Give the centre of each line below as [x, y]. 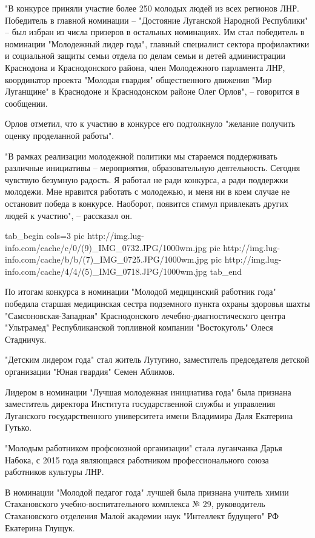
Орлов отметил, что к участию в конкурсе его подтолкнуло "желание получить [150, 123]
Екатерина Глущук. [40, 527]
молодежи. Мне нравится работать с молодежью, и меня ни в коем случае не [148, 191]
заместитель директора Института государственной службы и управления [140, 404]
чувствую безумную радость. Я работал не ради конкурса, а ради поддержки [147, 179]
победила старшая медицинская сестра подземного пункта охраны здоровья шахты [157, 304]
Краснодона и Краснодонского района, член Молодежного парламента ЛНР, [145, 67]
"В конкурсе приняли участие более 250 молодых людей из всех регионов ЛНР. [152, 8]
